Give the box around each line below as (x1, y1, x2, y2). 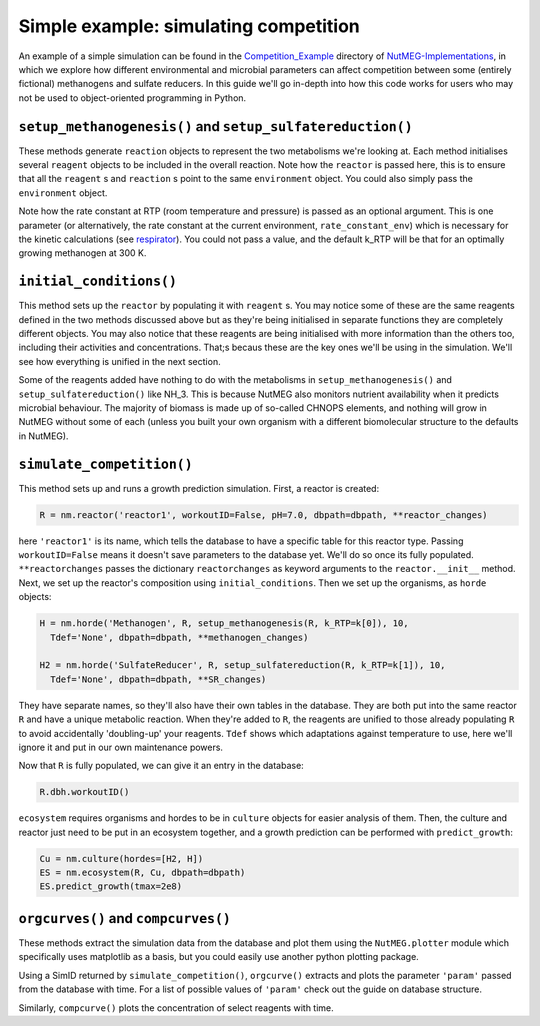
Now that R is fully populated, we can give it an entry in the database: (18, 760, 304, 772)
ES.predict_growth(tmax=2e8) (39, 881, 183, 892)
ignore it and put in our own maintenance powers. (18, 741, 224, 753)
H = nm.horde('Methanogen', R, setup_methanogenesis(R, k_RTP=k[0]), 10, (39, 618, 409, 629)
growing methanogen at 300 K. (18, 247, 147, 259)
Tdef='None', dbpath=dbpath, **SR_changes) (50, 673, 267, 685)
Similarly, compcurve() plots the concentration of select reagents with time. (18, 1001, 334, 1014)
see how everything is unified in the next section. (18, 355, 221, 367)
